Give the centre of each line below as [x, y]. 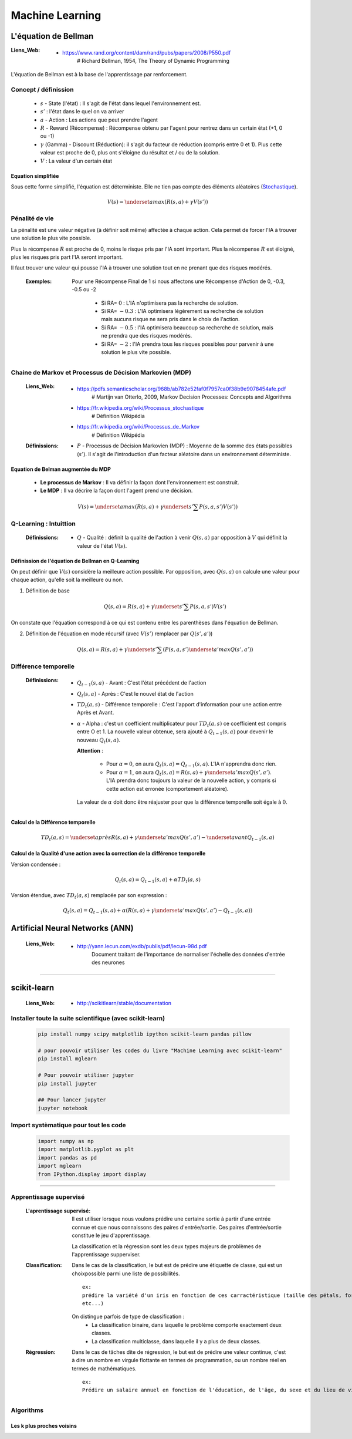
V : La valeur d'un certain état [76, 161]
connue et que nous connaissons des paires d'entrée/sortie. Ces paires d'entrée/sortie [177, 1227]
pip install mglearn [67, 1059]
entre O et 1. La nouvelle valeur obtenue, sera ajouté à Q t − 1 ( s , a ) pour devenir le [175, 732]
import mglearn [60, 1166]
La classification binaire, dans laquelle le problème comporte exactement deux [187, 1325]
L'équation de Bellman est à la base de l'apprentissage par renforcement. [99, 74]
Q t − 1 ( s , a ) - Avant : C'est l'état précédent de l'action [142, 684]
